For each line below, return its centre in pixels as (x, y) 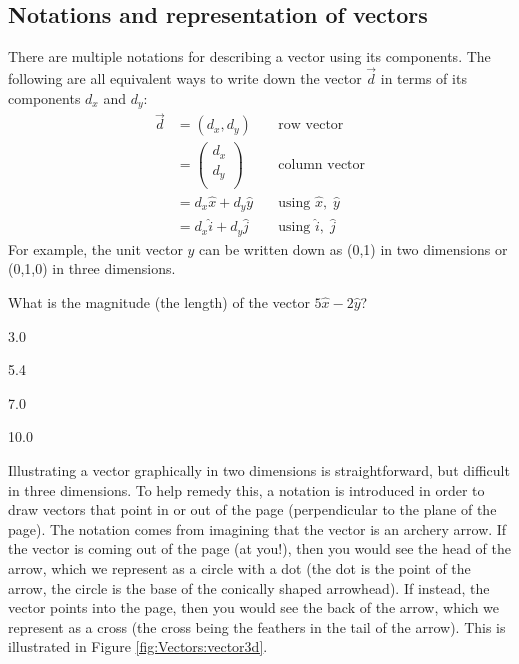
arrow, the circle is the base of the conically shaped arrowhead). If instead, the (249, 587)
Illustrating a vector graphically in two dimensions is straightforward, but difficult (259, 469)
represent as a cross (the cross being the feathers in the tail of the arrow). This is (257, 626)
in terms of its (423, 78)
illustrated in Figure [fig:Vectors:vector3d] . (138, 646)
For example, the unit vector (95, 248)
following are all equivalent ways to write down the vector (185, 78)
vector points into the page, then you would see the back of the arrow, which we (254, 607)
